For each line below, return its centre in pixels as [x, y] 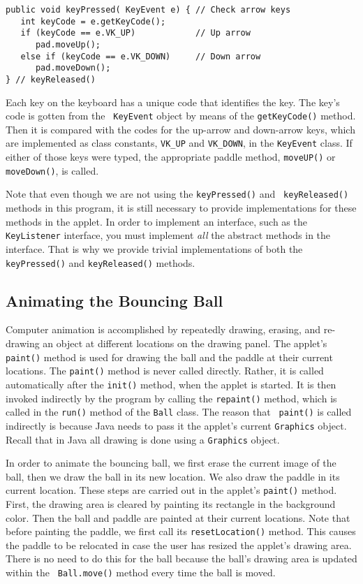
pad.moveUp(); [68, 44]
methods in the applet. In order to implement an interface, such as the [156, 221]
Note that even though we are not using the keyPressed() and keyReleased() [177, 194]
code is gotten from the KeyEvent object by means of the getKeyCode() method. [181, 116]
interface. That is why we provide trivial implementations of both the [154, 248]
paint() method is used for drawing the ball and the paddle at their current [169, 357]
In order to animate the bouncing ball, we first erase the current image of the [171, 463]
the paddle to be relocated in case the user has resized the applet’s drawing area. [179, 545]
